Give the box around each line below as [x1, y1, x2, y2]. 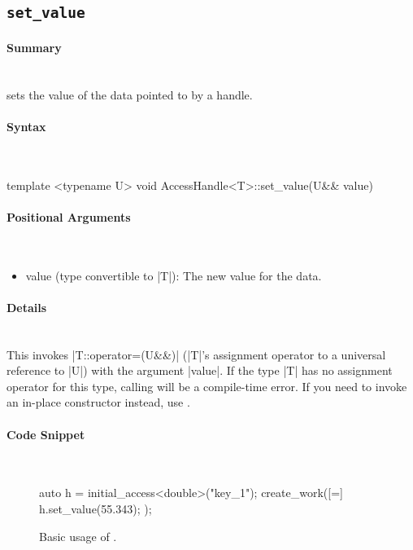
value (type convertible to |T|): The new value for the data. [25, 266, 322, 284]
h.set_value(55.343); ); [39, 500, 152, 517]
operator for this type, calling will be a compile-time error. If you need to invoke [7, 377, 407, 394]
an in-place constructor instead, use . [7, 394, 190, 411]
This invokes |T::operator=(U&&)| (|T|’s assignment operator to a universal [7, 345, 386, 363]
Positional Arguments [7, 208, 131, 225]
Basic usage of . [39, 527, 117, 544]
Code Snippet [7, 425, 85, 442]
